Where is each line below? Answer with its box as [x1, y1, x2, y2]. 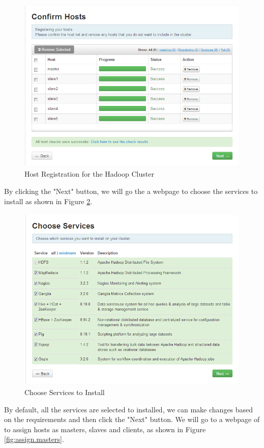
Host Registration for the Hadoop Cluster [24, 169, 154, 179]
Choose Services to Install [24, 387, 105, 398]
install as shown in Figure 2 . [4, 195, 93, 206]
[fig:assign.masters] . [4, 434, 64, 444]
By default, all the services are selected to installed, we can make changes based [4, 404, 253, 414]
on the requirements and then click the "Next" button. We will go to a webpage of [4, 414, 260, 425]
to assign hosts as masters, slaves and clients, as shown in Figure [4, 424, 206, 434]
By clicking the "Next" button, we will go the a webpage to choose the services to [4, 185, 258, 196]
